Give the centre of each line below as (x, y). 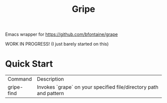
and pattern (51, 94)
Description (50, 79)
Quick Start (29, 64)
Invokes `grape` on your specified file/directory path (98, 87)
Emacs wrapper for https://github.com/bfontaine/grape (62, 34)
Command (20, 79)
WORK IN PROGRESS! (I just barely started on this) (57, 44)
